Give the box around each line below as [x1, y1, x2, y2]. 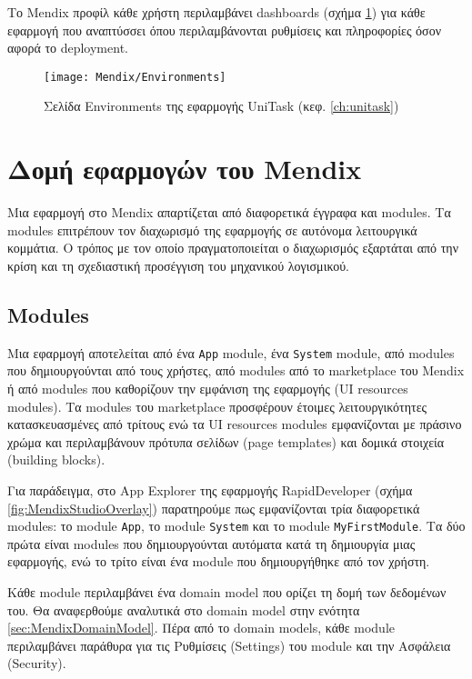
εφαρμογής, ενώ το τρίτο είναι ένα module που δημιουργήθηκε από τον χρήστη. [7, 552, 430, 571]
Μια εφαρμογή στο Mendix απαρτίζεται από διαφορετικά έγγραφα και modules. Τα [7, 203, 451, 222]
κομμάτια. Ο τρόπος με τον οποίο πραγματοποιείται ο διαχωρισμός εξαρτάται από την [7, 238, 458, 257]
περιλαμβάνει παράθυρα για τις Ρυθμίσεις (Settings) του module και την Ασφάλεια [7, 635, 451, 654]
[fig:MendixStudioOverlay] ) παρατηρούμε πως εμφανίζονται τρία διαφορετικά [7, 498, 420, 517]
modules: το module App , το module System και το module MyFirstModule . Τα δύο [7, 516, 466, 535]
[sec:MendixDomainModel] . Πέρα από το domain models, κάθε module [7, 618, 395, 637]
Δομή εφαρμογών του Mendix [7, 150, 362, 187]
